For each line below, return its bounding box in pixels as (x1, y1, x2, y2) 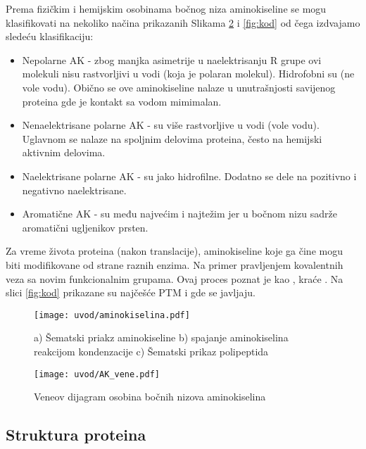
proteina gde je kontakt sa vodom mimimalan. (22, 94, 222, 108)
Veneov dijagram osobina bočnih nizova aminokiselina (34, 389, 266, 404)
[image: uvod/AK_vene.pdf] (34, 369, 160, 379)
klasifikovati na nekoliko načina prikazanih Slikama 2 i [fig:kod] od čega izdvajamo (6, 15, 360, 30)
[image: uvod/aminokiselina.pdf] (34, 310, 190, 320)
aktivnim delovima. (22, 145, 106, 160)
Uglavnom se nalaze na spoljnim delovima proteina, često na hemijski (22, 131, 322, 146)
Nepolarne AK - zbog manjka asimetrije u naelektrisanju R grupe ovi (22, 52, 322, 67)
